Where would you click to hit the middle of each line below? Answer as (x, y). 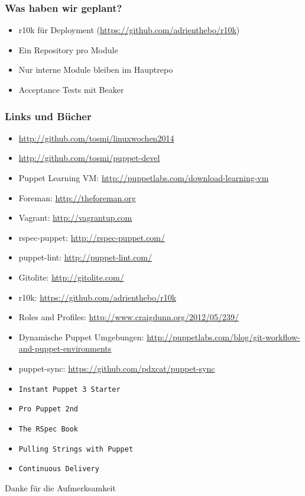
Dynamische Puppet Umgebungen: (81, 336)
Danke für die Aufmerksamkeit (60, 487)
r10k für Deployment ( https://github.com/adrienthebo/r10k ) (129, 30)
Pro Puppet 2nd (48, 409)
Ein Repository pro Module (68, 49)
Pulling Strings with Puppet (76, 449)
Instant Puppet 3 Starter (69, 389)
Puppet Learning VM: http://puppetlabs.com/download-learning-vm (144, 178)
